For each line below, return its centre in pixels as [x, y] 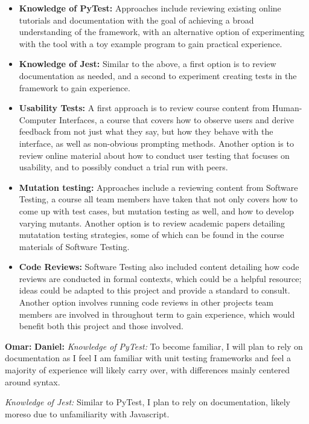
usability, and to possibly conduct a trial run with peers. [123, 167]
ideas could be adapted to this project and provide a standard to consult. [154, 290]
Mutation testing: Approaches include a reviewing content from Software [158, 187]
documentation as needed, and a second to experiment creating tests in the [158, 75]
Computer [38, 119]
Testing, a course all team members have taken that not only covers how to [158, 199]
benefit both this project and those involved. [101, 326]
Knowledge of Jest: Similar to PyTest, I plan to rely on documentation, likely [148, 402]
